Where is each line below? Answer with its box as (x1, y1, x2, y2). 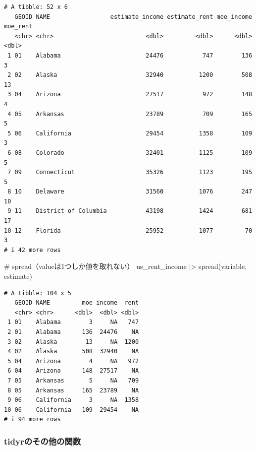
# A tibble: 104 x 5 (4, 289, 72, 297)
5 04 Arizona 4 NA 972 (7, 357, 139, 365)
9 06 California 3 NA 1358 (7, 396, 139, 404)
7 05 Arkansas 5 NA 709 (7, 377, 139, 384)
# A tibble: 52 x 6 (4, 3, 68, 10)
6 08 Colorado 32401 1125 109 (7, 149, 253, 156)
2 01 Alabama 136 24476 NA (7, 328, 139, 335)
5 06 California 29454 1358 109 (7, 129, 253, 137)
